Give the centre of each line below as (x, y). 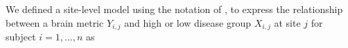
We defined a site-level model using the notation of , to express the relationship (174, 9)
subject (21, 37)
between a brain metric (55, 22)
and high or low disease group (188, 22)
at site (287, 22)
